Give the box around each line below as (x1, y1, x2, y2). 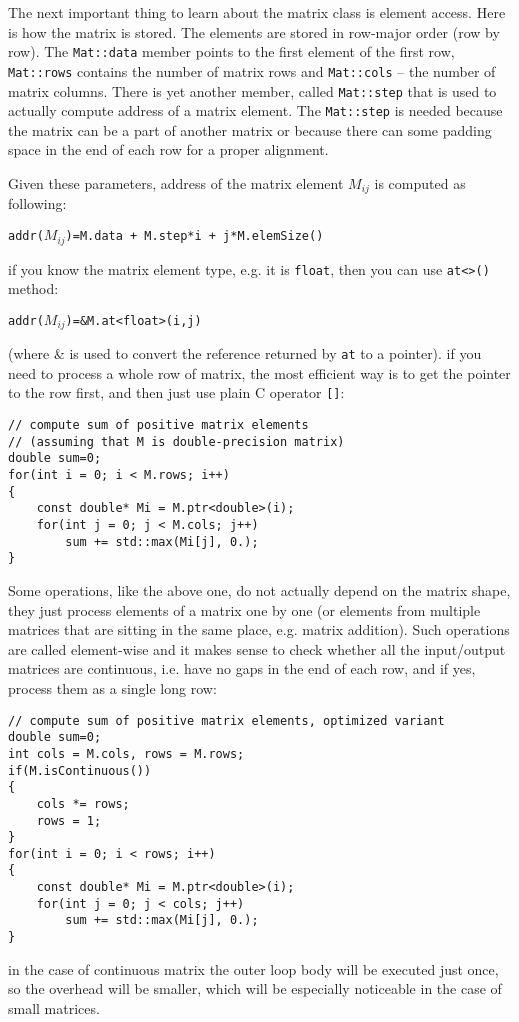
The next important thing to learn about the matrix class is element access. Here (8, 2, 506, 22)
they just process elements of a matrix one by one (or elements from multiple (8, 599, 481, 620)
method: (8, 278, 59, 299)
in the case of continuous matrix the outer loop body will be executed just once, (8, 958, 499, 979)
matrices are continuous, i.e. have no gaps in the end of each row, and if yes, (8, 658, 476, 679)
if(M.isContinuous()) (8, 763, 152, 778)
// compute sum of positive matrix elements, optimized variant (8, 713, 445, 728)
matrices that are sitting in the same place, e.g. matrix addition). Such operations (8, 619, 510, 640)
